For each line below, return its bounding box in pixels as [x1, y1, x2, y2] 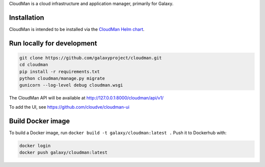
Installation [9, 13, 44, 22]
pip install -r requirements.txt [19, 69, 100, 74]
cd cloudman [19, 62, 49, 68]
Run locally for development [9, 39, 98, 48]
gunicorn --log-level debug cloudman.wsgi [19, 82, 123, 88]
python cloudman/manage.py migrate [19, 76, 105, 81]
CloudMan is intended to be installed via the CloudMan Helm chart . [9, 26, 145, 32]
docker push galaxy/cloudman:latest [19, 150, 108, 155]
